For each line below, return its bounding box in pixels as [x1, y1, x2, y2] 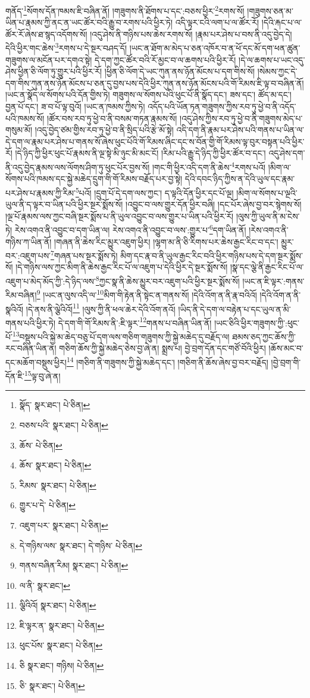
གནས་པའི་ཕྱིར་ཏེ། [5, 316, 56, 329]
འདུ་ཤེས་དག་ [268, 147, 305, 159]
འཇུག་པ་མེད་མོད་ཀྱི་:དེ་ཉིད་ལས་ [5, 274, 96, 287]
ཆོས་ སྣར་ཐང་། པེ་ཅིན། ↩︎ [19, 459, 92, 471]
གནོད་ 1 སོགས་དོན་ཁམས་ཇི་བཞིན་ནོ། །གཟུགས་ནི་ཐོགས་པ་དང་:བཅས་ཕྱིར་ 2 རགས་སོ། [5, 3, 245, 17]
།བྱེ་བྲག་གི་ [271, 356, 301, 368]
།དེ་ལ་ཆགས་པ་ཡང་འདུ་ [239, 53, 305, 66]
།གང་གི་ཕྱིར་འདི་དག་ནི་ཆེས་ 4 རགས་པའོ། [152, 159, 266, 173]
